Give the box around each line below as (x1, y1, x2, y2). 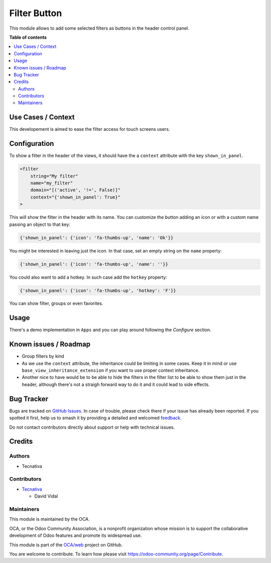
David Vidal (34, 493, 58, 499)
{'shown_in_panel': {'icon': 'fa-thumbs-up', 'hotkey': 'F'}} (20, 287, 176, 293)
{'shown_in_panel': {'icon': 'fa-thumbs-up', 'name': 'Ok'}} (20, 234, 174, 240)
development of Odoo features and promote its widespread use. (9, 532, 142, 538)
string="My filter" (30, 173, 79, 179)
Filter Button (9, 8, 62, 19)
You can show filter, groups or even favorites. (9, 300, 103, 306)
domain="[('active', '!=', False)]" (30, 187, 120, 193)
